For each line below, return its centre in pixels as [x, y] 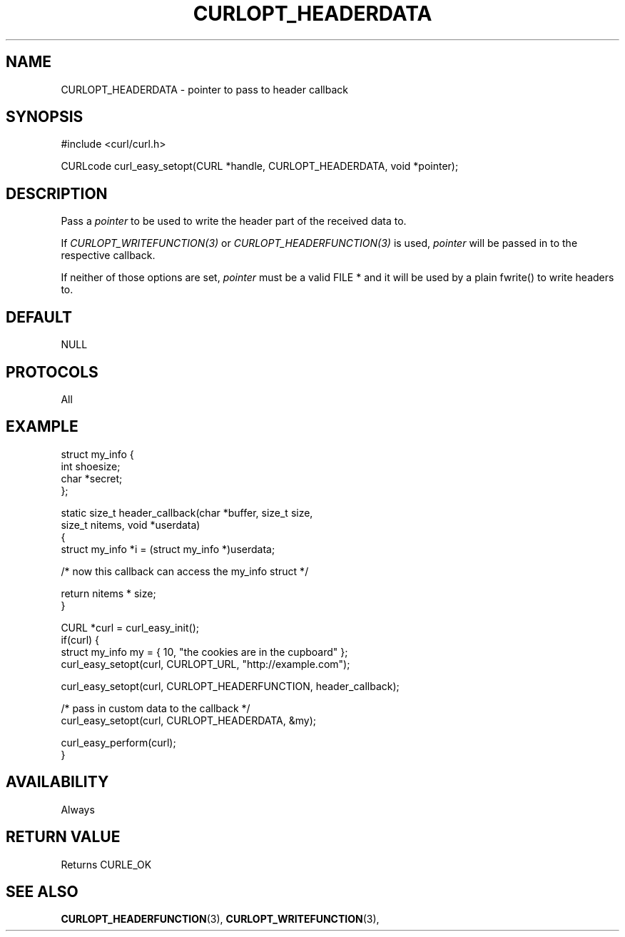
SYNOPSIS [45, 117]
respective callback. [108, 255]
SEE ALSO [42, 891]
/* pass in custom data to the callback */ [156, 708]
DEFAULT [39, 317]
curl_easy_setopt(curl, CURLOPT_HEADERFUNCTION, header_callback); [230, 686]
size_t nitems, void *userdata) [131, 525]
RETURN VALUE [63, 837]
